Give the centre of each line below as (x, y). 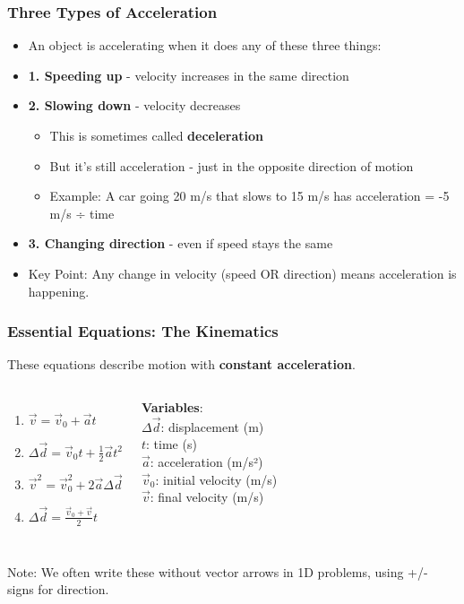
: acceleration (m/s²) (206, 461)
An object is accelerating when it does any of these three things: (205, 45)
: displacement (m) (212, 426)
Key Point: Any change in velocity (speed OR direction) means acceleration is (242, 273)
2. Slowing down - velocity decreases (134, 105)
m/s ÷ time (82, 213)
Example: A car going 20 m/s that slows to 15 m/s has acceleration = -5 (249, 196)
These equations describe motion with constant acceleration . (181, 364)
